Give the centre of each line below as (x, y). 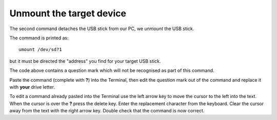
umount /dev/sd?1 (40, 50)
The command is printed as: (39, 38)
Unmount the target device (68, 13)
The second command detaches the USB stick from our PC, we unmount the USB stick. (102, 29)
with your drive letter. (32, 87)
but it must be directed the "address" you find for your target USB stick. (85, 61)
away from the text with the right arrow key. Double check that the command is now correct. (107, 111)
